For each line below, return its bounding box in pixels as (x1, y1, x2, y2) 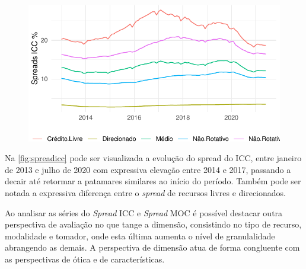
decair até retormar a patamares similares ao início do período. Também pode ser (5, 175, 301, 187)
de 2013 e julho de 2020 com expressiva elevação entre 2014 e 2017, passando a (5, 163, 291, 175)
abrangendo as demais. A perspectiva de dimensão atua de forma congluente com (5, 241, 300, 254)
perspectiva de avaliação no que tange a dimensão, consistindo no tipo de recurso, (5, 218, 302, 230)
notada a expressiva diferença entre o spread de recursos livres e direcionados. (5, 187, 286, 199)
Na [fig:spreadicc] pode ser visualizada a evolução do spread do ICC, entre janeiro (5, 152, 302, 164)
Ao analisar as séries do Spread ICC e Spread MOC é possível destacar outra (5, 206, 283, 219)
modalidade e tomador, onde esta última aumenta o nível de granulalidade (5, 229, 275, 242)
